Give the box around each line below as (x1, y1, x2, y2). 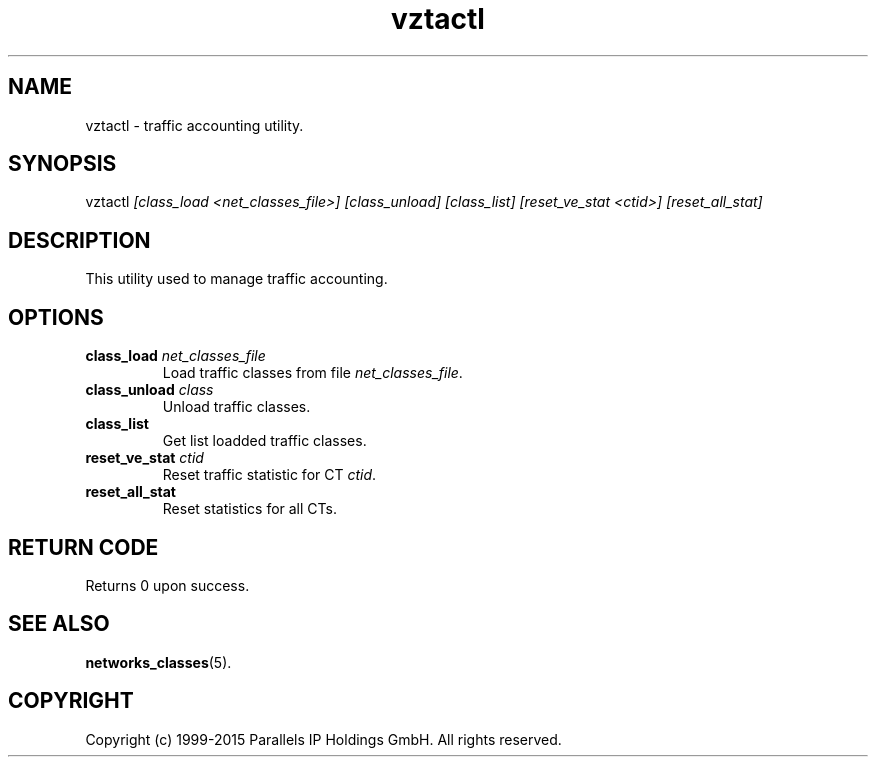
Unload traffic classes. (162, 398, 311, 416)
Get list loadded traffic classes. (162, 432, 367, 450)
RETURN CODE (8, 534, 159, 560)
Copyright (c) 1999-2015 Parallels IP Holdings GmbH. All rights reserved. (85, 730, 562, 748)
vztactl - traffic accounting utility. (85, 116, 304, 134)
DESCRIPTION (8, 227, 151, 253)
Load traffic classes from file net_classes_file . (162, 364, 463, 382)
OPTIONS (8, 304, 104, 330)
